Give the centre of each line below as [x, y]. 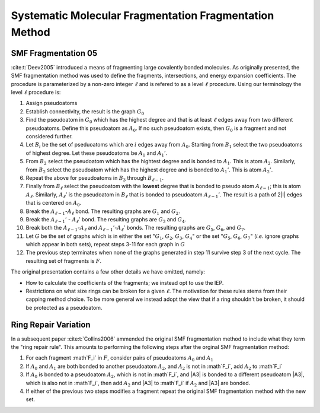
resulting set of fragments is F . [64, 260]
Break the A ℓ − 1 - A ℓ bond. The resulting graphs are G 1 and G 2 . [103, 212]
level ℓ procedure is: [36, 93]
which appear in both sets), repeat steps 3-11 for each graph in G [105, 244]
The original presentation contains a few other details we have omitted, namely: [108, 272]
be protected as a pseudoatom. [64, 307]
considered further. [49, 136]
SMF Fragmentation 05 [54, 53]
